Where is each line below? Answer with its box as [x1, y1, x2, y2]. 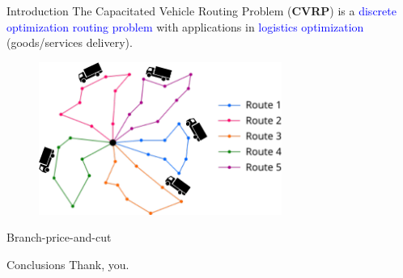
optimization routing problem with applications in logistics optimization [6, 18, 364, 35]
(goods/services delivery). [6, 34, 133, 51]
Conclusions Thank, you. [6, 255, 129, 272]
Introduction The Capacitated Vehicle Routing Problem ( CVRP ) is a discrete [6, 2, 397, 19]
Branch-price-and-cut [6, 229, 112, 246]
